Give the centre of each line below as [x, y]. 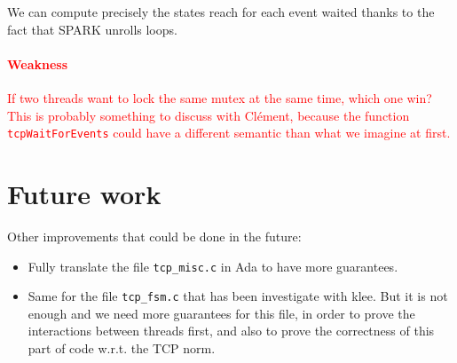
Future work [84, 194]
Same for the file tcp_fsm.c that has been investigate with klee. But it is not [238, 296]
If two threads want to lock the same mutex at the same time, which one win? [220, 97]
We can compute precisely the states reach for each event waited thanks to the [221, 12]
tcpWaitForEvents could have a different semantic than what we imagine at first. [229, 133]
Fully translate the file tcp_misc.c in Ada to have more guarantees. [213, 266]
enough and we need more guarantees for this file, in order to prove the [221, 313]
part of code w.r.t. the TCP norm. [122, 348]
